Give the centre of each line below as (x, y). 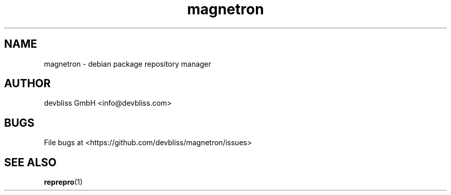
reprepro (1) (63, 182)
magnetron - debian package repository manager (128, 64)
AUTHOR (28, 84)
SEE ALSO (30, 162)
